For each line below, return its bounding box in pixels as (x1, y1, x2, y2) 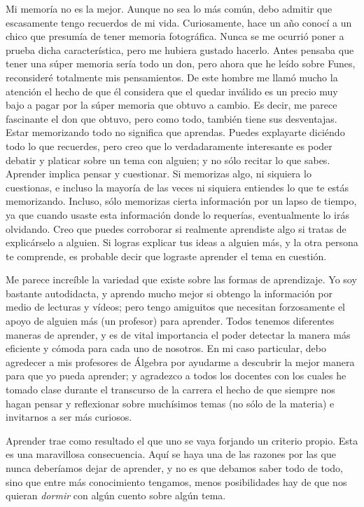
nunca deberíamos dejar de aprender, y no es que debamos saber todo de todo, (6, 461, 343, 475)
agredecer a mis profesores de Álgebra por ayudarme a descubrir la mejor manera (6, 354, 355, 369)
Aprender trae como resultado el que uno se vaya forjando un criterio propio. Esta (6, 433, 358, 447)
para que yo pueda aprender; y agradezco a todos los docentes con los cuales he (6, 368, 346, 383)
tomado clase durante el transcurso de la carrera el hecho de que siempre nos (6, 382, 335, 397)
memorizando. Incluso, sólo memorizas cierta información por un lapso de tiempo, (6, 194, 357, 208)
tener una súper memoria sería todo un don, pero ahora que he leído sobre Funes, (6, 56, 356, 71)
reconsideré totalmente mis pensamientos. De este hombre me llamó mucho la (6, 69, 338, 84)
